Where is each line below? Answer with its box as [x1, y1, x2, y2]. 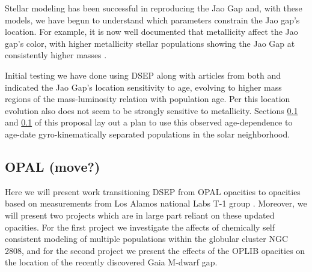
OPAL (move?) [5, 157, 100, 175]
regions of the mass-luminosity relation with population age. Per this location [5, 92, 290, 105]
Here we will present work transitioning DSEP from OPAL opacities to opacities [5, 185, 301, 198]
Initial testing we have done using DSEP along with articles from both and [5, 68, 281, 81]
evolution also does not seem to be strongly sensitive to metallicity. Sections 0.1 [5, 104, 298, 116]
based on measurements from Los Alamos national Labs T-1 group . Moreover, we [5, 197, 307, 210]
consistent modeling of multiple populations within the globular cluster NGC [5, 232, 289, 245]
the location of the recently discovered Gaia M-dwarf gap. [5, 256, 218, 268]
